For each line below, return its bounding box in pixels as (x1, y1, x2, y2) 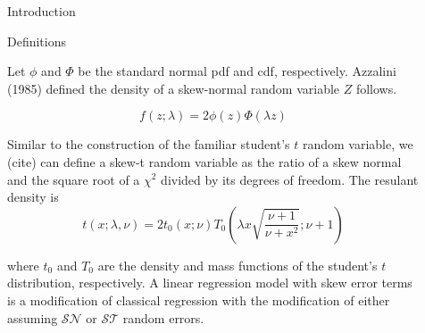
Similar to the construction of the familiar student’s (7, 135, 290, 154)
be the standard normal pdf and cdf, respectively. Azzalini (78, 62, 396, 80)
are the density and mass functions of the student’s (97, 255, 378, 274)
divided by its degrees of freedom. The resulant (161, 170, 419, 188)
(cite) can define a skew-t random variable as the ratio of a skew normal (7, 152, 402, 171)
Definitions (7, 31, 67, 50)
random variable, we (302, 135, 413, 154)
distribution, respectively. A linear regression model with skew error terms (7, 273, 412, 292)
